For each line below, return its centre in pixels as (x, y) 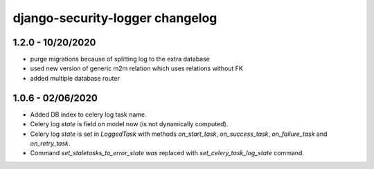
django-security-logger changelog (115, 18)
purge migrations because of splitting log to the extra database (120, 59)
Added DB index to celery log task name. (88, 115)
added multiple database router (75, 78)
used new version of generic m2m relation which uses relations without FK (137, 68)
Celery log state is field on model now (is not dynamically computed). (129, 124)
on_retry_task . (50, 143)
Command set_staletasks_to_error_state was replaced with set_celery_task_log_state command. (167, 153)
